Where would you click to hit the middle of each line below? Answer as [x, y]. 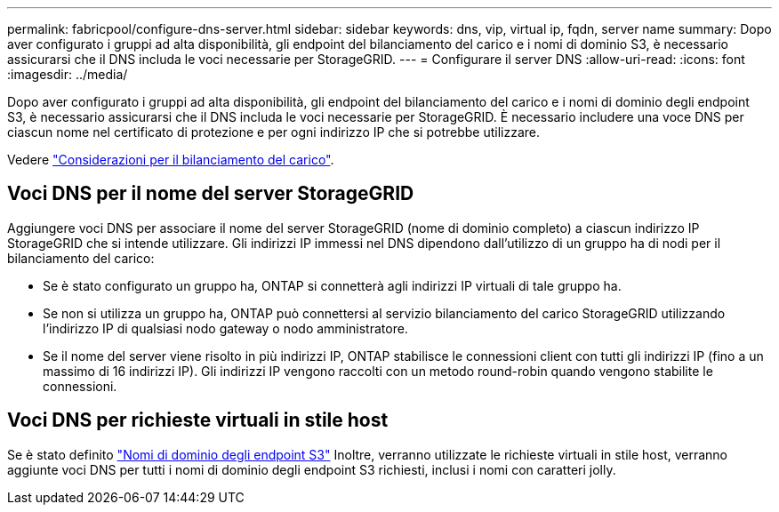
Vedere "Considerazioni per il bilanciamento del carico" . [171, 160]
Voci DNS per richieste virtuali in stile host [198, 420]
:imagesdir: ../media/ [68, 74]
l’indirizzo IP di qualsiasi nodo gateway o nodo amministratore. [225, 328]
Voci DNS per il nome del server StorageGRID [211, 194]
